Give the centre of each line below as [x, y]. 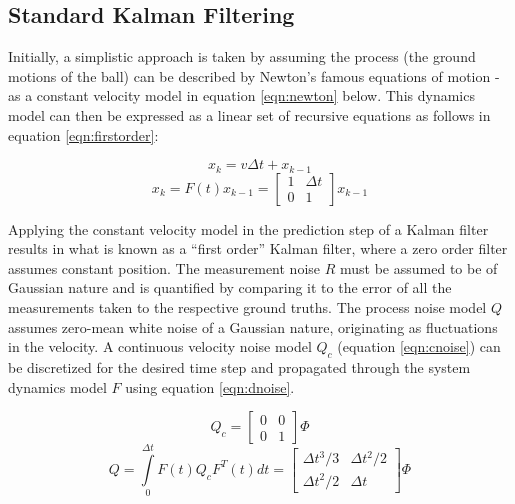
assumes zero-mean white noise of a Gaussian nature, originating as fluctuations [253, 326]
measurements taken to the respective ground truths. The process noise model [247, 307]
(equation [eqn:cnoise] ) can [419, 346]
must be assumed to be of [419, 267]
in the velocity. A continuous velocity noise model [160, 346]
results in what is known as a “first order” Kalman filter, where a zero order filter [258, 248]
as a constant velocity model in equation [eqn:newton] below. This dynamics [241, 95]
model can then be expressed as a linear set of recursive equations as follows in [249, 114]
